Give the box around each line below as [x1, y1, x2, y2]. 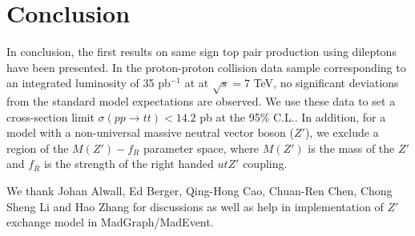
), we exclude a [304, 124, 379, 141]
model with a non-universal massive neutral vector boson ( [6, 124, 294, 141]
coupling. [243, 155, 288, 172]
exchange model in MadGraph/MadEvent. [6, 214, 214, 230]
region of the [6, 139, 69, 156]
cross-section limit [6, 108, 95, 125]
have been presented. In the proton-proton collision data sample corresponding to [6, 58, 406, 75]
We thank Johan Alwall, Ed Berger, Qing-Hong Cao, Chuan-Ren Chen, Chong [6, 182, 393, 199]
